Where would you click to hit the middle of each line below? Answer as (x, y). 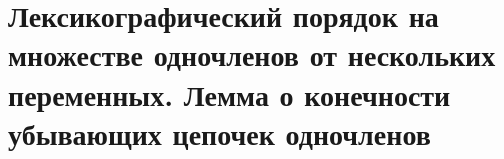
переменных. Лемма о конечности (229, 93)
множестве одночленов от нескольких (252, 54)
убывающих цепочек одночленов (219, 132)
